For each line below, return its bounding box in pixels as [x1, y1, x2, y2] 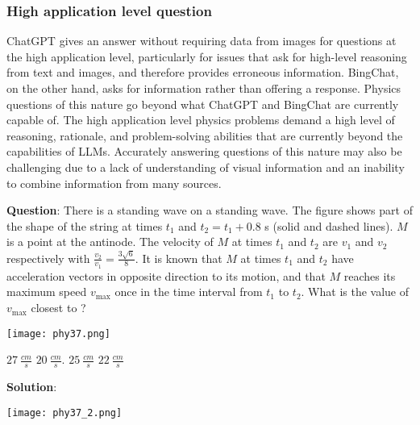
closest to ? [31, 299, 86, 316]
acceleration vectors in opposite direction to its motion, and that [6, 267, 326, 284]
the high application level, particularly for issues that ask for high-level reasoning [6, 48, 407, 65]
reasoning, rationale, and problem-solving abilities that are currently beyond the [6, 127, 403, 144]
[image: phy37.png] [6, 327, 110, 340]
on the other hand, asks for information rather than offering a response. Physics [6, 80, 401, 96]
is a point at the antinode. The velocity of [6, 233, 214, 250]
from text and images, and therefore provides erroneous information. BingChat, [6, 64, 399, 81]
